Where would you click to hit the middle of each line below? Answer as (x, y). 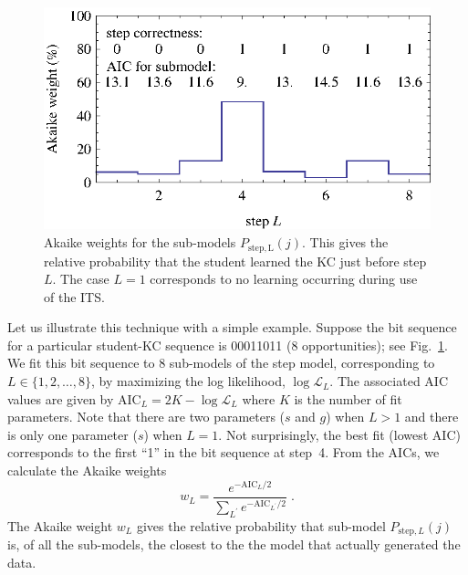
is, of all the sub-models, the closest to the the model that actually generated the (234, 544)
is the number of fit (348, 398)
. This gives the (345, 242)
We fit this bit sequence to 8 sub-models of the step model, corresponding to (221, 363)
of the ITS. (74, 296)
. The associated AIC (389, 381)
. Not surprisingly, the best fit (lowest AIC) (339, 434)
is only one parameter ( (73, 434)
